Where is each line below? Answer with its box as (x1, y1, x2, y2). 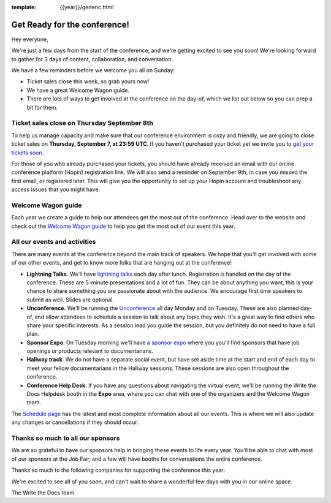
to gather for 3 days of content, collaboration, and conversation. (11, 55, 173, 62)
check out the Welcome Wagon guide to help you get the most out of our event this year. (11, 222, 235, 230)
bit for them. (26, 104, 58, 111)
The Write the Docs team (11, 489, 75, 496)
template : (11, 4, 37, 10)
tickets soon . (11, 149, 44, 156)
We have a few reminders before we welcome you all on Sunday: (11, 67, 175, 74)
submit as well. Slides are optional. (26, 296, 115, 303)
